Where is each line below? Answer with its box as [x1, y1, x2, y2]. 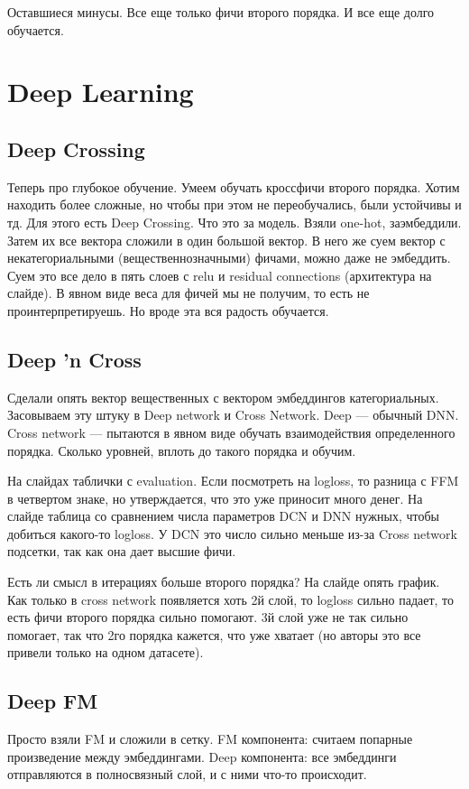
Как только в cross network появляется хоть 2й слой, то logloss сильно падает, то [7, 589, 455, 608]
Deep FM [7, 687, 98, 715]
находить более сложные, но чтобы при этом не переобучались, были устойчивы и [7, 195, 462, 214]
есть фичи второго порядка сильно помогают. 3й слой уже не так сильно [7, 608, 409, 627]
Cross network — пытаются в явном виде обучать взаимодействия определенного [7, 422, 455, 441]
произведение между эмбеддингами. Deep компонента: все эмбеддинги [7, 747, 397, 766]
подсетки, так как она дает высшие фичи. [7, 542, 236, 561]
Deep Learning [7, 73, 194, 110]
